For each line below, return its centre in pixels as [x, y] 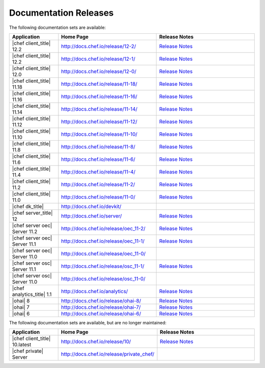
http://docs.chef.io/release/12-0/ [99, 71]
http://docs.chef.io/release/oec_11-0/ [103, 253]
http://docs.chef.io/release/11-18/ [99, 84]
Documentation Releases [61, 13]
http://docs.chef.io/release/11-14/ [99, 109]
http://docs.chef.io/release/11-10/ [99, 134]
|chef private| [28, 351]
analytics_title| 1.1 [32, 294]
